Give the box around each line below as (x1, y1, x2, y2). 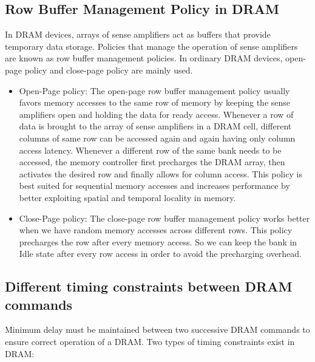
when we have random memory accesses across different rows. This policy (19, 224, 293, 236)
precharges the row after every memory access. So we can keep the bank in (19, 235, 297, 248)
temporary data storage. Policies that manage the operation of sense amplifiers (5, 39, 298, 52)
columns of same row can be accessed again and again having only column (19, 131, 296, 144)
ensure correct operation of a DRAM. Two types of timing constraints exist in (5, 335, 295, 348)
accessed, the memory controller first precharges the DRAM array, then (19, 155, 285, 168)
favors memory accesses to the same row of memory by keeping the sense (19, 96, 291, 109)
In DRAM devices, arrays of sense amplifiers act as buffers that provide (5, 28, 271, 41)
